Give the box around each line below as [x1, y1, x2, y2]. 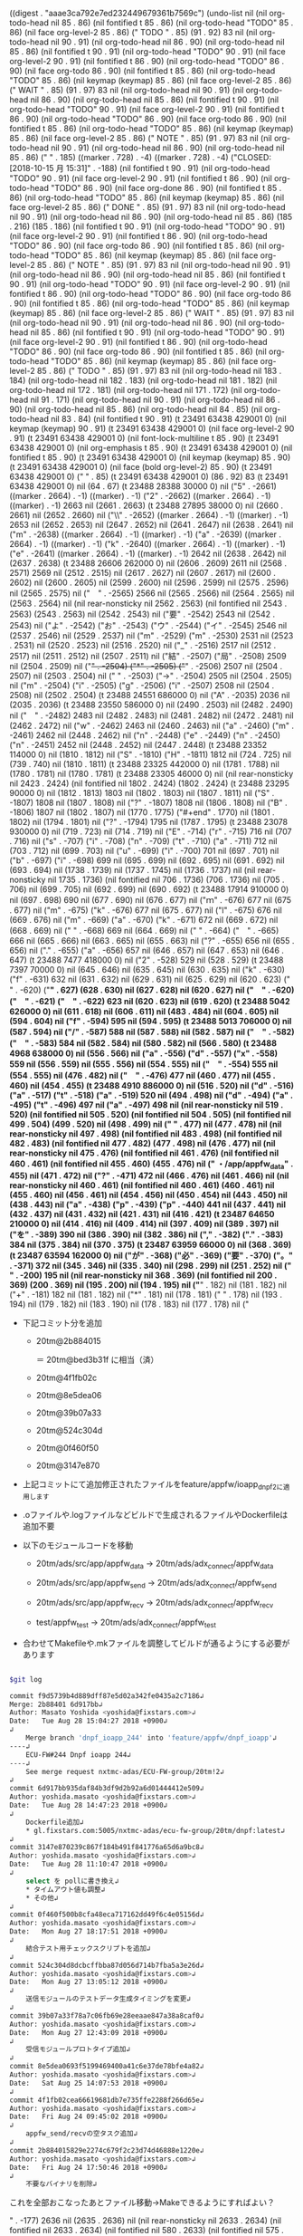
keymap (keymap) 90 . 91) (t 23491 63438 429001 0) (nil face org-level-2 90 [9, 423, 295, 434]
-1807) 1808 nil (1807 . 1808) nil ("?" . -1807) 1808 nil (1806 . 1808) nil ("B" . [9, 797, 288, 808]
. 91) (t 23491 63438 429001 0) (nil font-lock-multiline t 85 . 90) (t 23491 [9, 433, 279, 443]
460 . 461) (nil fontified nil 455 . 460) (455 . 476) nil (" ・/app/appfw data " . [9, 1158, 294, 1171]
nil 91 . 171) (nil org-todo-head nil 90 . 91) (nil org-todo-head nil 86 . [30, 394, 280, 405]
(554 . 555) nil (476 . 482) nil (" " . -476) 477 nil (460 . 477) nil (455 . [9, 1070, 276, 1080]
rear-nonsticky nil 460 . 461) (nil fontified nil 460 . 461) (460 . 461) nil [9, 1179, 275, 1190]
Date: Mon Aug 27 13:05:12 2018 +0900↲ [9, 1978, 168, 1987]
